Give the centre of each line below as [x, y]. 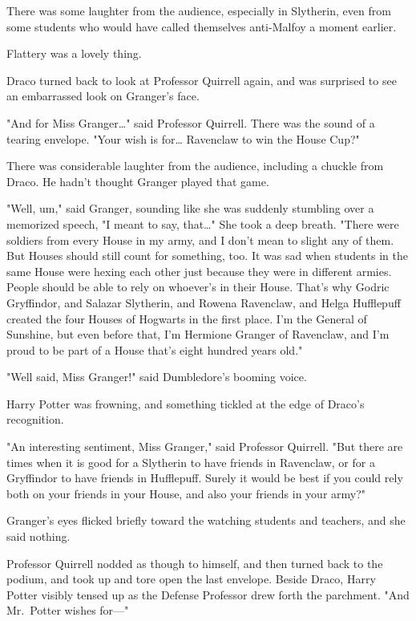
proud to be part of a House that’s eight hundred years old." [155, 349]
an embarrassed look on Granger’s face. [103, 96]
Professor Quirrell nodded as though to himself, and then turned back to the [195, 563]
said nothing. [38, 536]
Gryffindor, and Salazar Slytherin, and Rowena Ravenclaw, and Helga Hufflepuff [204, 302]
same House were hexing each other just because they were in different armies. [199, 271]
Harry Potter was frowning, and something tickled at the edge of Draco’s [186, 403]
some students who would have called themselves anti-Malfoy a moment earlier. [202, 26]
